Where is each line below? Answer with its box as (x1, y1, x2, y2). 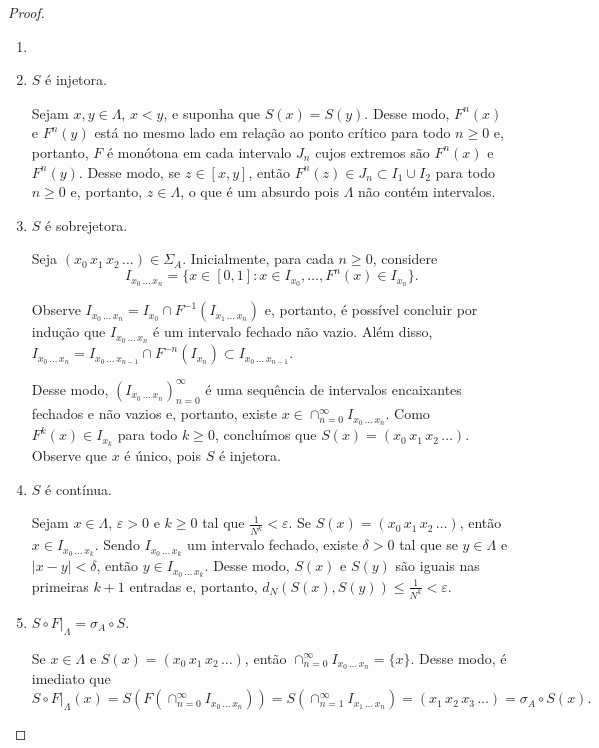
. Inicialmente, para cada (182, 248, 334, 269)
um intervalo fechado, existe (187, 534, 358, 555)
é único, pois (124, 445, 201, 466)
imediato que (31, 668, 111, 689)
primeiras (31, 575, 89, 596)
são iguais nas (395, 555, 480, 576)
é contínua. (45, 478, 112, 499)
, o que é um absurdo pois (180, 181, 339, 202)
